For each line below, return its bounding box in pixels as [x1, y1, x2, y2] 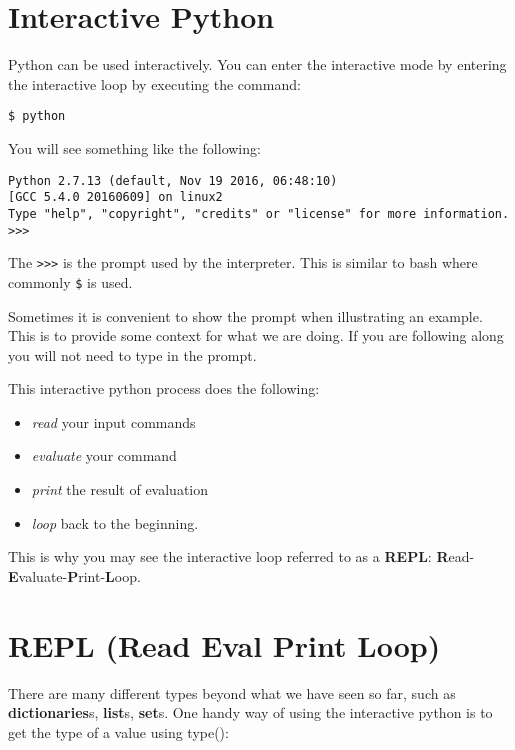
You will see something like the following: [8, 137, 261, 158]
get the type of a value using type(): [8, 721, 229, 742]
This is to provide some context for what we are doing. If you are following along [8, 325, 504, 346]
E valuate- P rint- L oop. [8, 565, 141, 586]
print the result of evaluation [31, 479, 209, 500]
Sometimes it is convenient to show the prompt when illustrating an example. [8, 305, 483, 326]
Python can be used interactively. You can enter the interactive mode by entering [8, 54, 507, 75]
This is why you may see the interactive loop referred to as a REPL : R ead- [8, 546, 475, 567]
